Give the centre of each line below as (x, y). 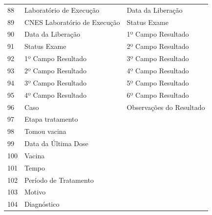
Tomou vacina (45, 131)
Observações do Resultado (166, 107)
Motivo (35, 192)
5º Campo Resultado (158, 82)
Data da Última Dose (56, 143)
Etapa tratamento (51, 119)
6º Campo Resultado (158, 95)
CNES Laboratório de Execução (72, 22)
